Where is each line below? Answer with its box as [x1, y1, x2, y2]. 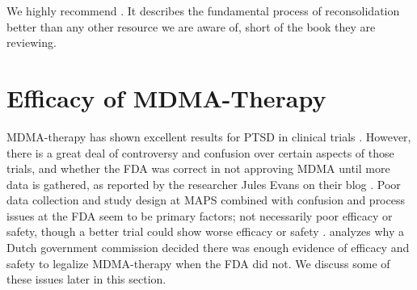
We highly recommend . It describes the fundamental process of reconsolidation [6, 2, 400, 19]
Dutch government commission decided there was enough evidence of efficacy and [6, 239, 410, 256]
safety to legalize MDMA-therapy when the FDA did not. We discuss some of [6, 254, 390, 271]
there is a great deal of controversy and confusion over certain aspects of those [6, 144, 394, 161]
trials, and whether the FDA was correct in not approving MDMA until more [6, 160, 390, 177]
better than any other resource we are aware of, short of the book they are [6, 18, 376, 35]
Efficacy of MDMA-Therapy [6, 81, 326, 114]
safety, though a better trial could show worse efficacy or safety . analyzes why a [6, 223, 405, 240]
